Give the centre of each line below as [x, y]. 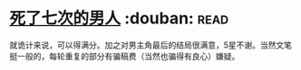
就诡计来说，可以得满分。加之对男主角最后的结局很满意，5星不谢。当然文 [147, 45]
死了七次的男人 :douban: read [119, 18]
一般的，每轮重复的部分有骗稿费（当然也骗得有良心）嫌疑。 [128, 56]
